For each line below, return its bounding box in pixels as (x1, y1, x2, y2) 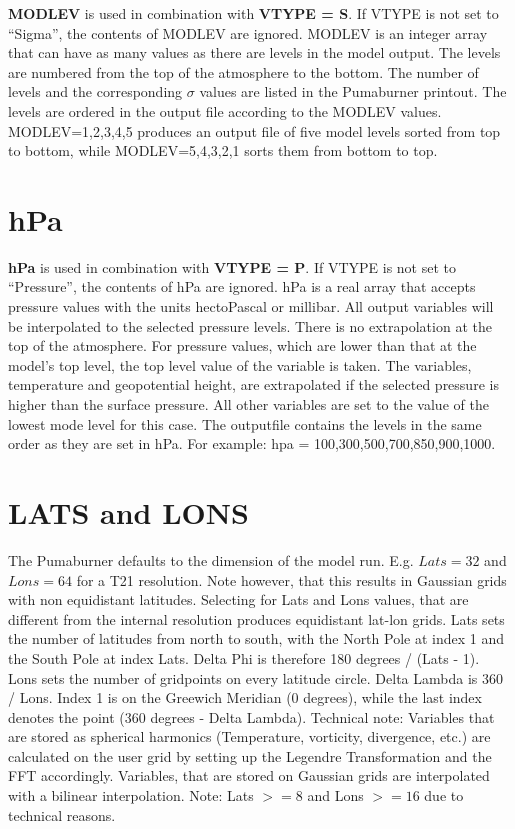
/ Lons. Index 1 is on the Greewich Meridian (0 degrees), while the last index (8, 687, 482, 708)
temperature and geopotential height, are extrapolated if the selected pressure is (8, 374, 499, 395)
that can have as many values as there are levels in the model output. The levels (8, 42, 501, 63)
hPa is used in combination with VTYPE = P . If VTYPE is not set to (8, 256, 456, 277)
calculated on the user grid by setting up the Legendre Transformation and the (8, 745, 492, 766)
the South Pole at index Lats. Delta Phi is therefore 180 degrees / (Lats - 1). (8, 647, 480, 668)
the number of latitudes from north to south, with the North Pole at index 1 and (8, 628, 504, 649)
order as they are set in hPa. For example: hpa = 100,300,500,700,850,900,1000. (8, 433, 496, 454)
